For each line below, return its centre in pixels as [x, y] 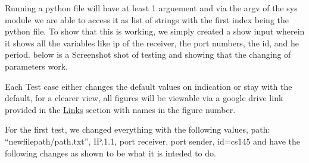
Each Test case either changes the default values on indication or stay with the [149, 86]
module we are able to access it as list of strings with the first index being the [147, 19]
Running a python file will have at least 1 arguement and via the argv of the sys [151, 8]
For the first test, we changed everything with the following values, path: [138, 129]
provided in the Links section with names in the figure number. [120, 109]
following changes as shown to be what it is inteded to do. [110, 153]
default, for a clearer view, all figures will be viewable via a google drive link [144, 98]
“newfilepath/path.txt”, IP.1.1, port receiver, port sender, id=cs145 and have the [153, 141]
